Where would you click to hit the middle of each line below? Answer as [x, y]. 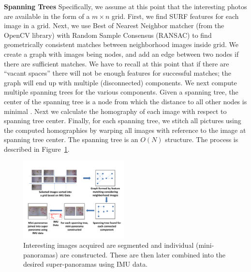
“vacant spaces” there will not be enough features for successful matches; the [118, 73]
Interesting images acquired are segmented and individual [109, 245]
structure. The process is [202, 139]
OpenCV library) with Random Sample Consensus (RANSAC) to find [108, 35]
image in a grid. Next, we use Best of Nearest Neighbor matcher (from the [114, 25]
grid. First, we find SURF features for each [175, 16]
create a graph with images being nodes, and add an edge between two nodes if [121, 54]
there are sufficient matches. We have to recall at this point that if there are [117, 63]
